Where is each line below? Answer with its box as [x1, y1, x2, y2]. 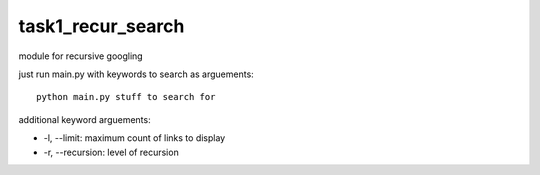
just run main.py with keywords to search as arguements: [18, 68, 254, 80]
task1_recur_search [18, 15, 185, 37]
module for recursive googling [18, 50, 144, 62]
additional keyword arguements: [18, 113, 151, 125]
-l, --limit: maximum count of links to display [43, 132, 226, 144]
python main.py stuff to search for [36, 91, 216, 103]
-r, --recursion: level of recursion [43, 146, 179, 158]
